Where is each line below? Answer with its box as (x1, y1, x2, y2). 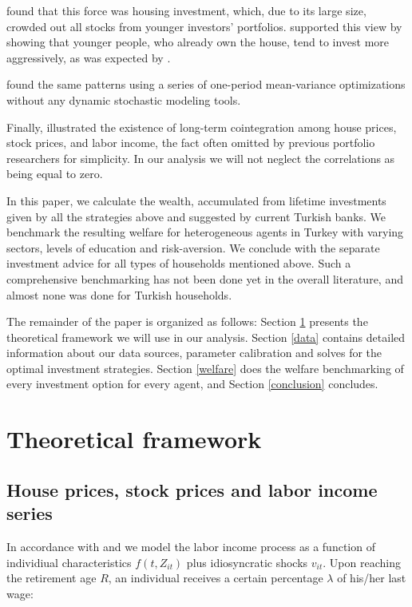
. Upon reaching (323, 553, 401, 570)
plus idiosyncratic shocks (186, 553, 308, 570)
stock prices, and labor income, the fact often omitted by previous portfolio (6, 134, 375, 151)
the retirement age (6, 569, 97, 586)
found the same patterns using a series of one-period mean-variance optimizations (6, 76, 406, 93)
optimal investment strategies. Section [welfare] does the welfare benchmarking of (6, 359, 404, 376)
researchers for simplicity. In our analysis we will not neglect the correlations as (6, 149, 395, 166)
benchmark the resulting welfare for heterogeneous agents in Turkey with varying (6, 224, 404, 240)
